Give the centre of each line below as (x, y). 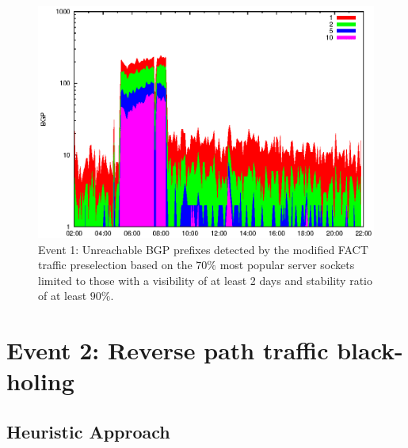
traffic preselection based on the (115, 265)
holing (40, 381)
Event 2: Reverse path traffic (168, 350)
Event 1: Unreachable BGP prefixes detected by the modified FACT (203, 249)
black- (370, 350)
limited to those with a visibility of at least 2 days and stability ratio (205, 280)
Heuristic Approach (88, 431)
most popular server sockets (287, 265)
